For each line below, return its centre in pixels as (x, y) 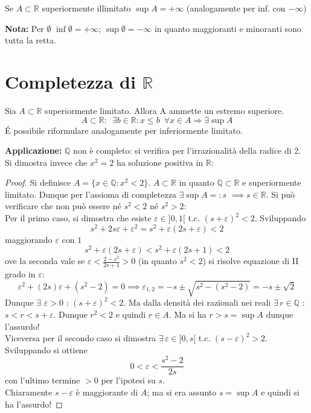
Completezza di (70, 81)
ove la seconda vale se (45, 261)
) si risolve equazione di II (251, 261)
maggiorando (29, 239)
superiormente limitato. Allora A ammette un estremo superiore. (165, 110)
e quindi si (280, 392)
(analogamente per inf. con (236, 8)
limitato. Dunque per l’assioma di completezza (91, 194)
